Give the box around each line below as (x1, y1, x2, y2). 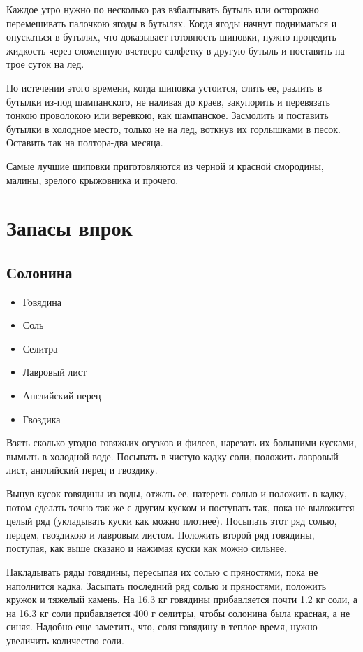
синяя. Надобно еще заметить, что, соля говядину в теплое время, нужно (6, 619, 318, 634)
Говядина (22, 294, 61, 309)
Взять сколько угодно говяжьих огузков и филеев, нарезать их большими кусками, (6, 435, 357, 450)
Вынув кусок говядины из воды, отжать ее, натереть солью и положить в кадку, (6, 486, 347, 501)
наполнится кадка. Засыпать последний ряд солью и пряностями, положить (6, 578, 327, 593)
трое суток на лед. (6, 57, 84, 71)
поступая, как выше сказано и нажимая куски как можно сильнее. (6, 541, 287, 555)
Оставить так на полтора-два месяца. (6, 135, 163, 150)
